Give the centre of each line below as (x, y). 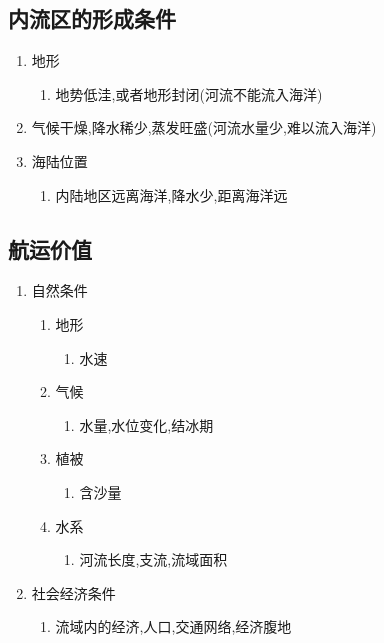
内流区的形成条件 (92, 18)
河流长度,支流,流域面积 (153, 559)
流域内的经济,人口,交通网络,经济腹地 (173, 626)
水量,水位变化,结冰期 (146, 424)
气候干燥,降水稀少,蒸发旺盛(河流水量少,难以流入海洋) (204, 127)
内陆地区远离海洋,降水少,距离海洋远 (171, 194)
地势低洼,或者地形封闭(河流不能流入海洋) (189, 93)
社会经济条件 (73, 592)
